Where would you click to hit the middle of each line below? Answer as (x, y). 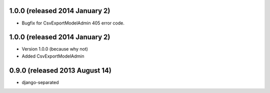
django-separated (40, 82)
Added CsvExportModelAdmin (53, 56)
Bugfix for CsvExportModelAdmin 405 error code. (73, 23)
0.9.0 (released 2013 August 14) (60, 70)
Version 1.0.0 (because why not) (55, 49)
